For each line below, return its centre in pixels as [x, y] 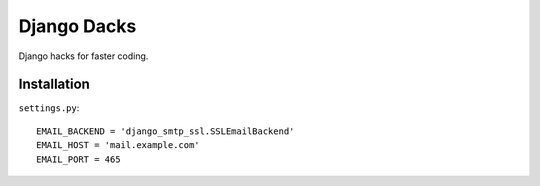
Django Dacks [77, 26]
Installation [54, 84]
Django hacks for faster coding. [83, 56]
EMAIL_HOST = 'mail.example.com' [118, 145]
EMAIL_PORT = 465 [78, 159]
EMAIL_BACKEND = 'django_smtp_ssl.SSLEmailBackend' [165, 131]
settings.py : [49, 108]
